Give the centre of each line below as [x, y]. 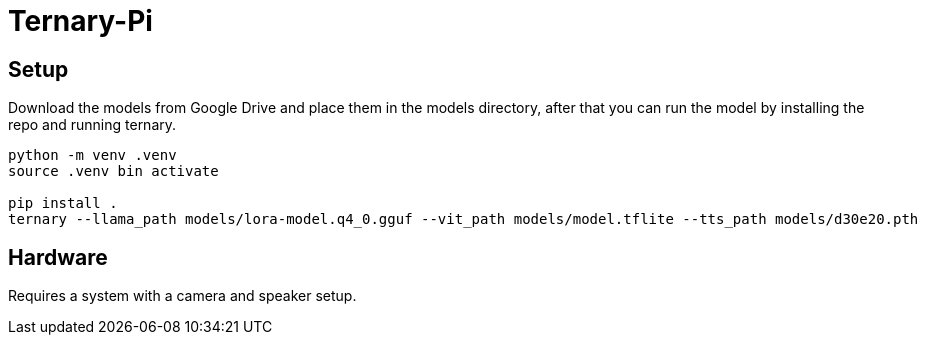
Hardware [58, 257]
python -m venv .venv [92, 155]
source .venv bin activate [113, 171]
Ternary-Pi [80, 21]
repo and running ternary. [92, 125]
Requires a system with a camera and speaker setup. [182, 296]
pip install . [63, 203]
